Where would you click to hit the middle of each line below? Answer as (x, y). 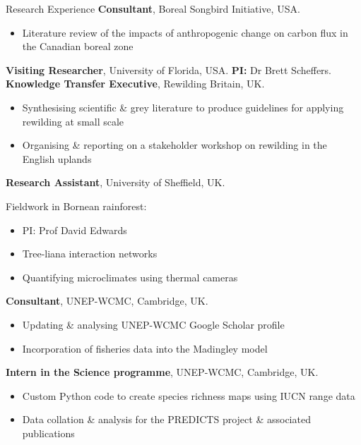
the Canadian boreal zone (78, 46)
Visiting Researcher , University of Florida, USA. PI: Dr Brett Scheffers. (168, 69)
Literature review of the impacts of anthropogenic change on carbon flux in (185, 32)
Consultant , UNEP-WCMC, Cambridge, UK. (107, 301)
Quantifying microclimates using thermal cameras (130, 277)
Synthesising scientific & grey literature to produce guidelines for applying (183, 107)
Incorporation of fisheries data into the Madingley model (145, 348)
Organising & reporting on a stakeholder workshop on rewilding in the (174, 145)
